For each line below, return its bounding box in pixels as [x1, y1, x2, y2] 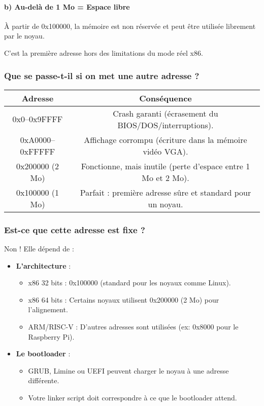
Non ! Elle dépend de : [4, 243, 74, 254]
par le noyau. [4, 30, 45, 41]
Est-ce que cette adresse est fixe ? [4, 223, 145, 236]
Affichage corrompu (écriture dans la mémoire [84, 133, 247, 145]
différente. [28, 375, 59, 386]
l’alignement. [28, 304, 68, 315]
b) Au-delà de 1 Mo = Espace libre [4, 1, 130, 12]
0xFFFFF [20, 145, 55, 157]
